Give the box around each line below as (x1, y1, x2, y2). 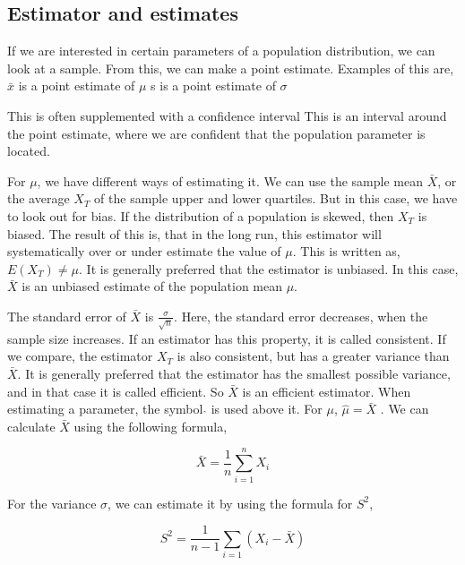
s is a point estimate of (151, 76, 276, 95)
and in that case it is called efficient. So (7, 381, 224, 400)
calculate (7, 416, 56, 435)
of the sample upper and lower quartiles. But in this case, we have (94, 189, 458, 208)
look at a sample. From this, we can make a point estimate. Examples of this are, (7, 58, 454, 77)
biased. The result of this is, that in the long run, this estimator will (7, 224, 382, 243)
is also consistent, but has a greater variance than (177, 347, 450, 365)
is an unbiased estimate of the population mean (22, 277, 282, 295)
